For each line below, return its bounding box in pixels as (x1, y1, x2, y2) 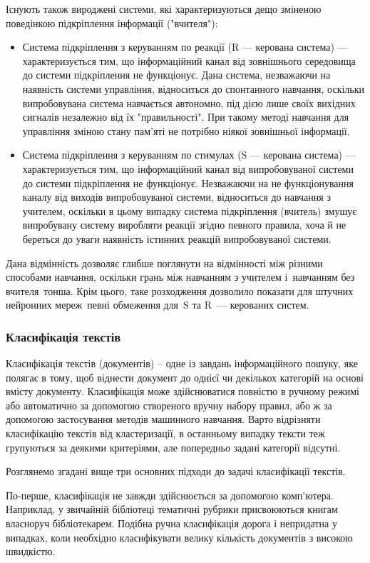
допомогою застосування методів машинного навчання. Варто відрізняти (6, 412, 321, 427)
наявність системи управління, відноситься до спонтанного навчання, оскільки (22, 81, 365, 96)
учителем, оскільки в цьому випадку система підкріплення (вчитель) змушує (22, 203, 357, 218)
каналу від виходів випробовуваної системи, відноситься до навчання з (22, 189, 331, 204)
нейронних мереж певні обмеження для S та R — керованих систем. (6, 297, 309, 312)
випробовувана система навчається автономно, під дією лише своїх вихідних (22, 95, 356, 110)
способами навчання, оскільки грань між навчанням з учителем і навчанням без (6, 269, 355, 284)
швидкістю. (6, 544, 56, 559)
